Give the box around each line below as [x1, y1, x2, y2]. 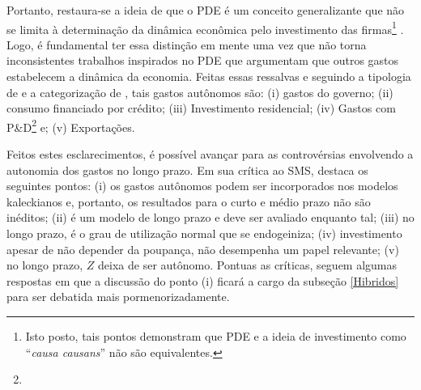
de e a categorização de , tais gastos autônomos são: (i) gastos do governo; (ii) [6, 83, 393, 100]
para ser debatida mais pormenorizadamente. [6, 288, 230, 305]
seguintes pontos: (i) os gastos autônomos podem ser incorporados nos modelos [6, 177, 398, 194]
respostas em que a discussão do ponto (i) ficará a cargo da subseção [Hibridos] [6, 272, 399, 289]
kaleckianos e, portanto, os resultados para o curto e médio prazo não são [6, 193, 371, 210]
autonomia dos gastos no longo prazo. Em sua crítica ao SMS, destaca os [6, 161, 368, 178]
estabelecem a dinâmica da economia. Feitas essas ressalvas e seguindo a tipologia [6, 68, 411, 85]
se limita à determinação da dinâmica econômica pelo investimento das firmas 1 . [6, 18, 404, 37]
